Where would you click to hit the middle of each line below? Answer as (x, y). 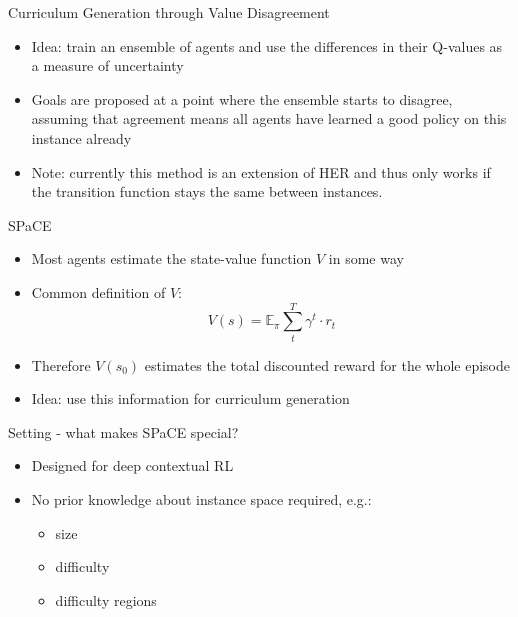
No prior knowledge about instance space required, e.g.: (201, 499)
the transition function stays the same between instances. (207, 191)
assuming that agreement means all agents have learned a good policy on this (269, 118)
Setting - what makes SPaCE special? (123, 431)
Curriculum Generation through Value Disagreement (169, 12)
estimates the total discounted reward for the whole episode (327, 364)
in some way (366, 258)
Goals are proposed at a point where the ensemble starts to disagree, (242, 98)
